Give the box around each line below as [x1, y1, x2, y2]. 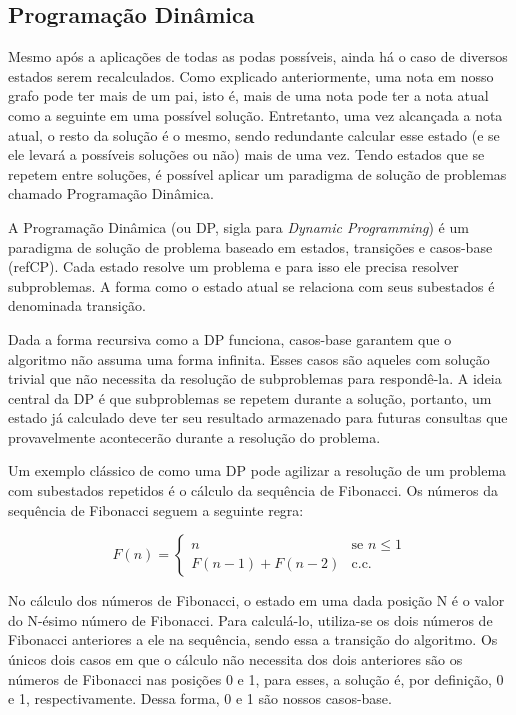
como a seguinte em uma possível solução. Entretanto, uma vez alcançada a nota [8, 104, 503, 125]
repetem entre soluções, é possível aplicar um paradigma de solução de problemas [8, 163, 507, 184]
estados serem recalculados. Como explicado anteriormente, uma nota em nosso [8, 65, 494, 86]
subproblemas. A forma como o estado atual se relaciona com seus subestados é [8, 275, 495, 296]
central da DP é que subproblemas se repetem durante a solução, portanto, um [8, 387, 492, 408]
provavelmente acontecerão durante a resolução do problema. [8, 426, 381, 447]
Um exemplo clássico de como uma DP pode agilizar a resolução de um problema [8, 460, 507, 481]
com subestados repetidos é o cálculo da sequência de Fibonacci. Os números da [8, 480, 498, 501]
